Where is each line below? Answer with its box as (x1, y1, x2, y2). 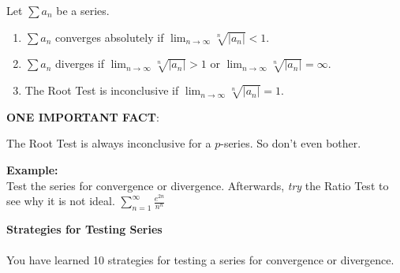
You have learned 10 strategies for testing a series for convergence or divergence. (6, 252, 394, 268)
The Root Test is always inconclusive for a (6, 135, 211, 151)
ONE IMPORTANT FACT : (6, 108, 159, 125)
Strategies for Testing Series (6, 221, 163, 237)
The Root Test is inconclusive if (24, 82, 179, 99)
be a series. (56, 2, 110, 18)
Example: (6, 162, 58, 178)
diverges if (54, 55, 104, 72)
